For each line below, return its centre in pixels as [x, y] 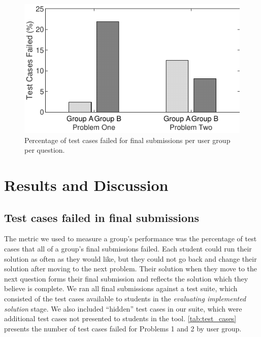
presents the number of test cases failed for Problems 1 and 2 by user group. [123, 328]
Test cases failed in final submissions [102, 217]
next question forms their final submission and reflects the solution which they [126, 278]
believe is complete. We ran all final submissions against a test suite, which [121, 288]
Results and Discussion [86, 185]
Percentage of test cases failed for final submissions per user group [127, 140]
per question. [45, 150]
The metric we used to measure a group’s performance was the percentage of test [130, 238]
